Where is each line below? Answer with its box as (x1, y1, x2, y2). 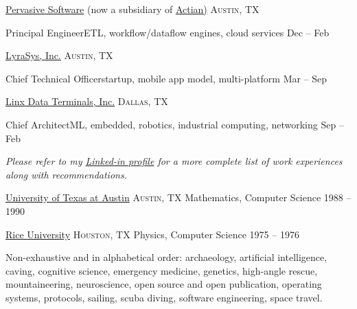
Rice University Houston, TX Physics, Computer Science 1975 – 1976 (5, 227, 299, 241)
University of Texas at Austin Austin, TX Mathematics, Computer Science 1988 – (5, 190, 352, 205)
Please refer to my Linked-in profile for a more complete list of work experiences (5, 154, 343, 168)
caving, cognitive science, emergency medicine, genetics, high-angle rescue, (5, 263, 318, 277)
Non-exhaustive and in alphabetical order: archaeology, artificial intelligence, (5, 250, 327, 264)
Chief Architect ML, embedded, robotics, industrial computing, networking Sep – (5, 117, 344, 131)
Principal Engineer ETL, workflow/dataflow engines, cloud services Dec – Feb (5, 25, 330, 39)
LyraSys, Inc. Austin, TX (5, 48, 113, 62)
